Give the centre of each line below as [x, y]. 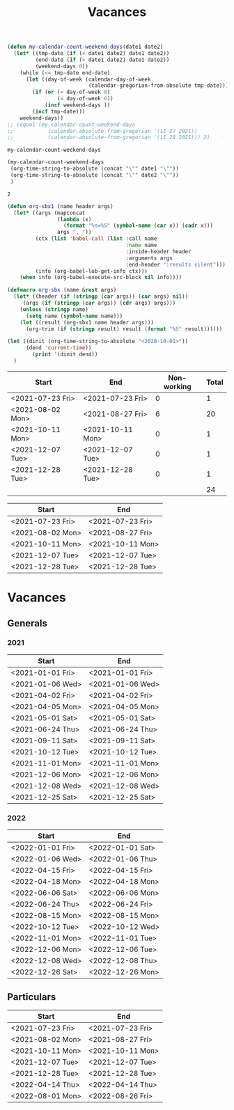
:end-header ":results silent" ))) [176, 264]
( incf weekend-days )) [77, 105]
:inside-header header [158, 251]
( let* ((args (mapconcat [49, 213]
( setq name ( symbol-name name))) [74, 316]
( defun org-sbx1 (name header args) [60, 206]
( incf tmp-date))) [59, 111]
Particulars [32, 997]
